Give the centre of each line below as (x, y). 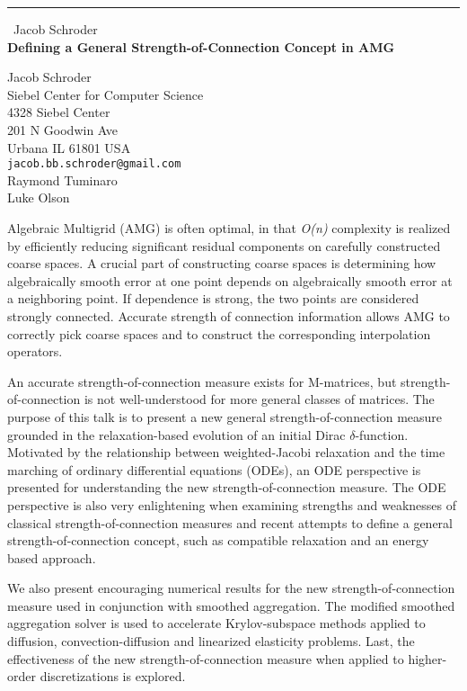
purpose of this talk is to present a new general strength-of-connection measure (225, 416)
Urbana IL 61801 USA (69, 147)
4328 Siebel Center (59, 112)
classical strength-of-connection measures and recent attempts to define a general (230, 522)
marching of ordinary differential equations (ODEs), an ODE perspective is (214, 469)
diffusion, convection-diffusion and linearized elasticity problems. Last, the (211, 641)
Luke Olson (39, 197)
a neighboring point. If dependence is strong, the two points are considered (213, 298)
